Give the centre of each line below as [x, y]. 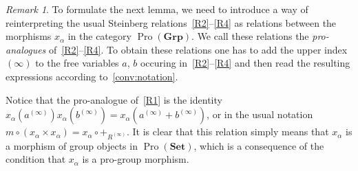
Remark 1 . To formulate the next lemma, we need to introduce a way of [157, 9]
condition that [36, 159]
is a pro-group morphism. [136, 159]
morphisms [29, 36]
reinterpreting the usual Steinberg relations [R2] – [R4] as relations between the [171, 22]
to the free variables [77, 63]
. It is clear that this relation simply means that [228, 132]
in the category [99, 36]
